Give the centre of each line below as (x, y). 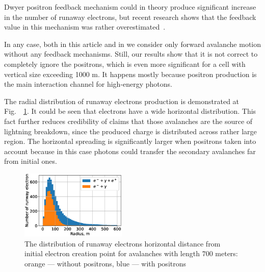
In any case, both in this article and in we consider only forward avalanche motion (133, 44)
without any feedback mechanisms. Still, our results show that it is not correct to (131, 54)
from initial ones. (31, 161)
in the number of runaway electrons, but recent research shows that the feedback (130, 17)
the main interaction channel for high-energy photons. (88, 84)
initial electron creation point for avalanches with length (112, 253)
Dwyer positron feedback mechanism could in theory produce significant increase (130, 7)
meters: (227, 253)
